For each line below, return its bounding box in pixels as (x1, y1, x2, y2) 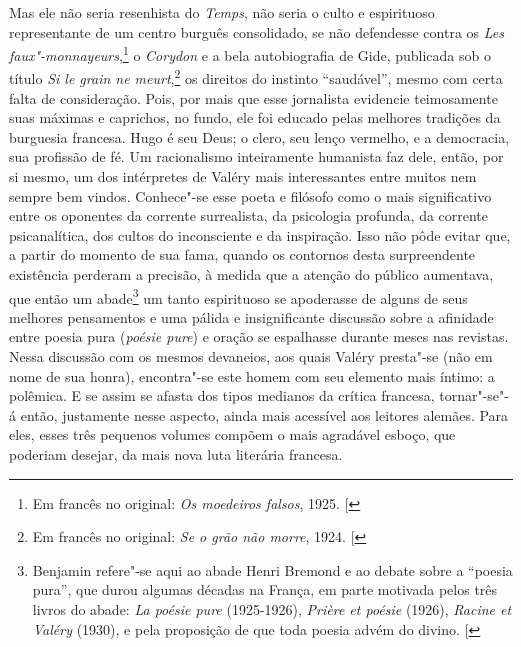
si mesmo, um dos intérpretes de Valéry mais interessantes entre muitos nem (9, 166, 477, 187)
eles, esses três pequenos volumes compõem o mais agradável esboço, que (9, 424, 456, 445)
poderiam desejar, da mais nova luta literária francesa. (9, 444, 343, 465)
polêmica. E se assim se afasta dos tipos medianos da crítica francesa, (9, 385, 435, 406)
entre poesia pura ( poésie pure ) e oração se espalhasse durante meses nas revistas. (9, 326, 509, 347)
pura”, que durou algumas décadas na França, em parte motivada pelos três (32, 579, 498, 600)
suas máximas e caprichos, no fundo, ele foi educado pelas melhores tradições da (9, 107, 501, 128)
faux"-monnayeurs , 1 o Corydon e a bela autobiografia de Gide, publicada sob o (9, 42, 491, 65)
